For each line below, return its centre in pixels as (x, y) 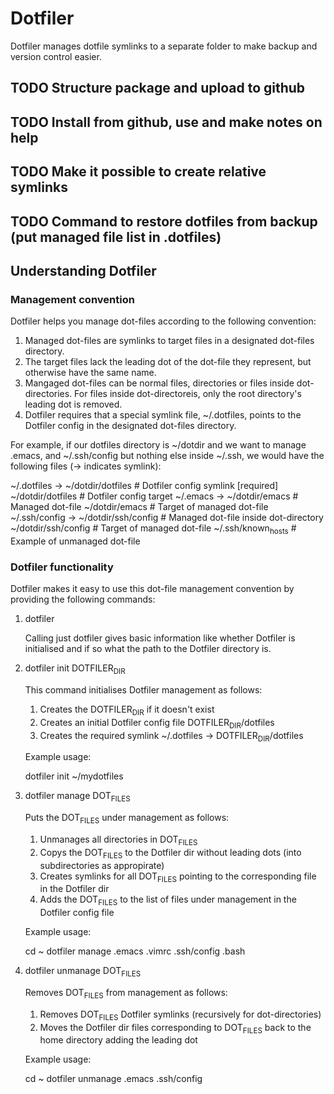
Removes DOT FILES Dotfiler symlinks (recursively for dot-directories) (180, 1015)
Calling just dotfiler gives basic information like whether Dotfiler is (160, 638)
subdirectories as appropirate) (102, 865)
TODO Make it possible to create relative (138, 172)
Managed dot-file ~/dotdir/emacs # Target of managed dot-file (139, 507)
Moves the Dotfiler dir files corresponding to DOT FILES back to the (175, 1028)
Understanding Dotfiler (83, 270)
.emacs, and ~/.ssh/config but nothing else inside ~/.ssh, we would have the (167, 456)
